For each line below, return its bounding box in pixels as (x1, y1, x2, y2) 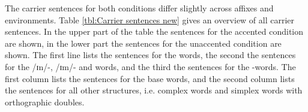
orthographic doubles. (5, 95, 85, 108)
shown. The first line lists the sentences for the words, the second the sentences (5, 49, 296, 61)
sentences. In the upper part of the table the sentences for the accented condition (5, 25, 303, 38)
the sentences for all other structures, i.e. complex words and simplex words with (5, 84, 303, 96)
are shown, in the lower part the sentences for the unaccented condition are (5, 37, 282, 49)
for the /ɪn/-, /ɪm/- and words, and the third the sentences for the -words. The (5, 60, 296, 72)
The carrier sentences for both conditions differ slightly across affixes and (5, 2, 274, 14)
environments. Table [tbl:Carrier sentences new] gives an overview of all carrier (5, 13, 295, 26)
